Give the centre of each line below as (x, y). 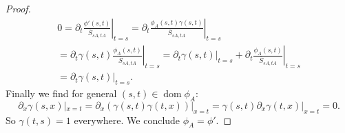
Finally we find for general (61, 93)
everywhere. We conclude (127, 120)
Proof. (18, 8)
